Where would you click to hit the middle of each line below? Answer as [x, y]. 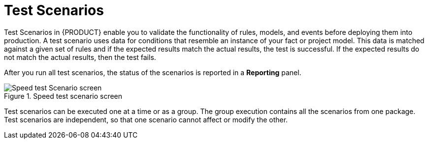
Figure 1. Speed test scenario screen [63, 96]
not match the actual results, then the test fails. [80, 57]
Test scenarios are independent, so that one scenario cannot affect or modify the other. [146, 119]
